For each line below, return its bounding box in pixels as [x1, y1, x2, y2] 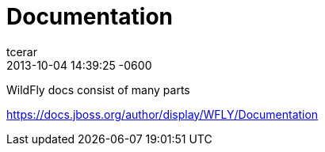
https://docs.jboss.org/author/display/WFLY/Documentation [6, 107, 319, 121]
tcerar [6, 44, 38, 59]
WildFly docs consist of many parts [6, 82, 190, 97]
